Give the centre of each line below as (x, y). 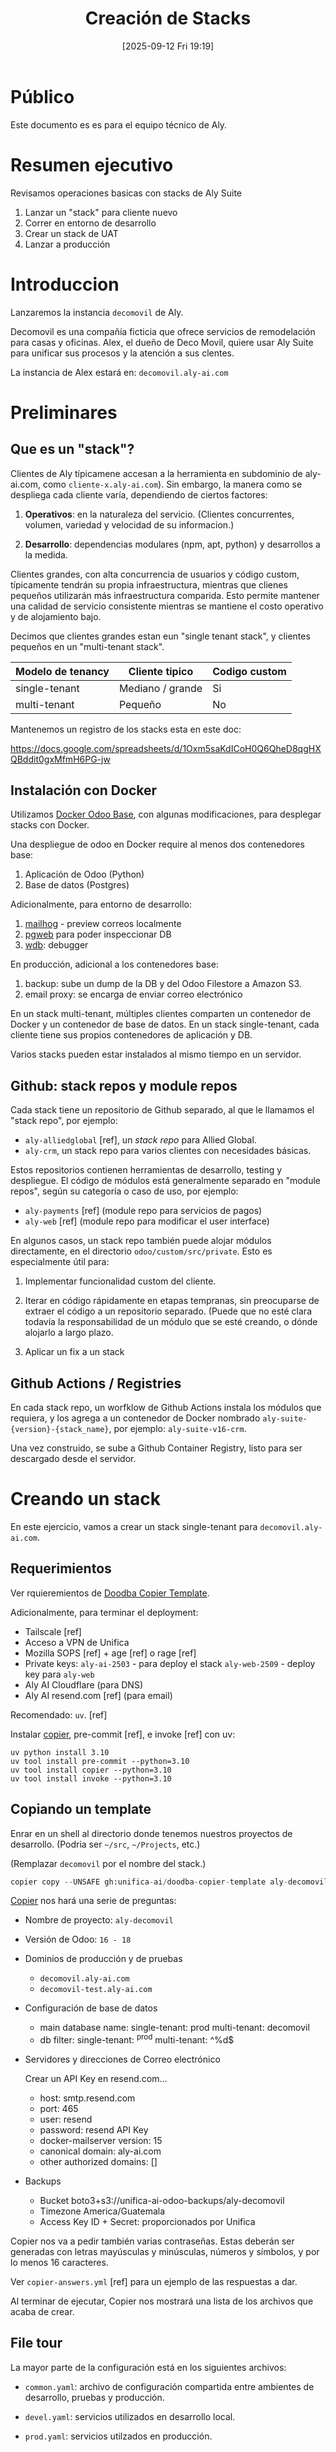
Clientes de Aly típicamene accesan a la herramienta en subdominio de (156, 473)
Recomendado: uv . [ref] (59, 1714)
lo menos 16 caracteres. (59, 2263)
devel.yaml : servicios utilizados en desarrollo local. (130, 2416)
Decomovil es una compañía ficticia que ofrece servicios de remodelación (163, 331)
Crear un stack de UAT (71, 233)
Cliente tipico (161, 671)
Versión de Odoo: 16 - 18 (78, 1939)
